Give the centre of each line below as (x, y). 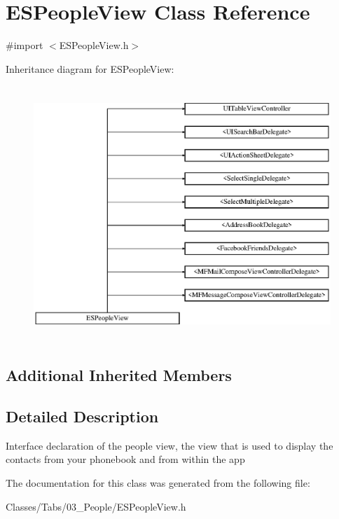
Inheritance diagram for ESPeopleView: (90, 68)
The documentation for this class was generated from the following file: (158, 482)
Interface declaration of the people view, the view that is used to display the (169, 445)
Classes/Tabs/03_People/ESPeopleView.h (96, 506)
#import (25, 45)
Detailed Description (82, 416)
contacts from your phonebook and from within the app (125, 459)
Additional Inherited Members (119, 375)
